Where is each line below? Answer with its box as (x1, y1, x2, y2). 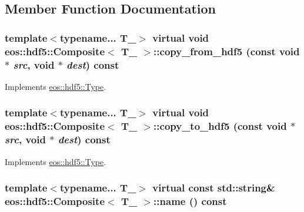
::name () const (153, 193, 227, 208)
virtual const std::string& (152, 180, 275, 195)
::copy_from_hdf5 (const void (153, 43, 300, 58)
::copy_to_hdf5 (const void (153, 119, 287, 133)
